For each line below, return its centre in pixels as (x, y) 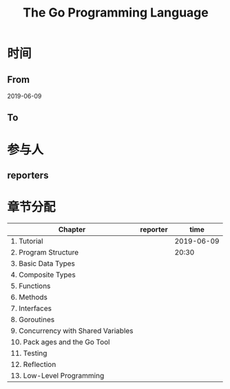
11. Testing (29, 353)
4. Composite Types (43, 275)
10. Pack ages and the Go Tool (60, 341)
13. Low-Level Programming (57, 375)
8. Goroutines (33, 319)
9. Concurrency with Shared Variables (72, 330)
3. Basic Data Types (43, 263)
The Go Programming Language (116, 13)
